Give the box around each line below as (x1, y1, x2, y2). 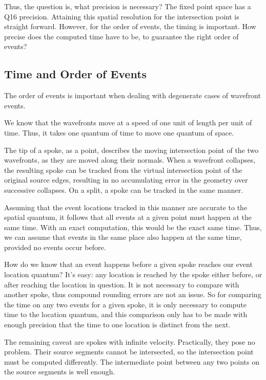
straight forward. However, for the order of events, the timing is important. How (4, 21, 256, 32)
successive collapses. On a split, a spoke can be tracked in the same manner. (4, 184, 243, 195)
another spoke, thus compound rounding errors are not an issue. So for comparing (4, 289, 261, 300)
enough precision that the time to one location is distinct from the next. (4, 319, 231, 330)
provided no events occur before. (4, 241, 106, 252)
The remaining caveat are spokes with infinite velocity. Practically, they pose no (4, 336, 255, 347)
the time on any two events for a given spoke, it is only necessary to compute (4, 299, 247, 309)
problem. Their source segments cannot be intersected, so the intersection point (4, 346, 254, 357)
